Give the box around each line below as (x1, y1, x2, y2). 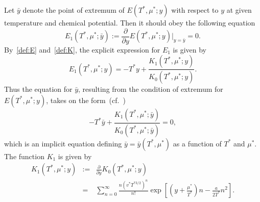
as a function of (173, 138, 222, 148)
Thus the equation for (4, 84, 73, 94)
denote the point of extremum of (22, 5, 125, 15)
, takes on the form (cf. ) (46, 94, 126, 105)
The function (4, 150, 44, 161)
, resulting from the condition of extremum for (78, 84, 223, 94)
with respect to (171, 5, 219, 15)
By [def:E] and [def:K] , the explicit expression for (4, 44, 160, 55)
